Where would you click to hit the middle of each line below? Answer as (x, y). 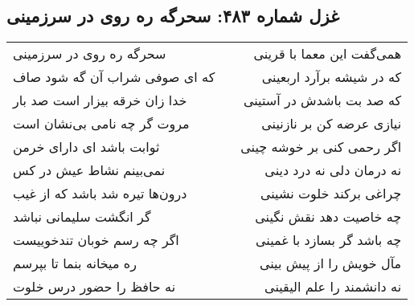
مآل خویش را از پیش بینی (330, 263)
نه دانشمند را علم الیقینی (333, 287)
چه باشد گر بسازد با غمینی (329, 240)
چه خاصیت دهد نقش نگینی (328, 217)
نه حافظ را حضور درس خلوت (94, 287)
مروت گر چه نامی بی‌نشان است (101, 124)
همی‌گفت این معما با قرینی (328, 54)
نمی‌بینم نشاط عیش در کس (89, 170)
